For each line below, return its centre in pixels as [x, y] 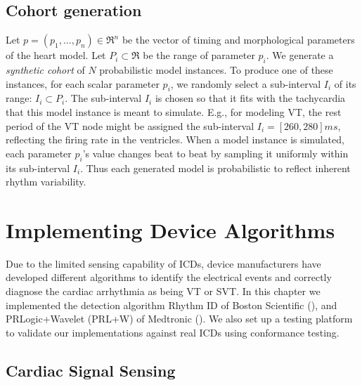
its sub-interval [38, 168]
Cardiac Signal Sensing [91, 370]
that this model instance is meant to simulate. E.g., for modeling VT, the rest [174, 111]
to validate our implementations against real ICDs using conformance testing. [173, 332]
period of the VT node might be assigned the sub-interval [130, 125]
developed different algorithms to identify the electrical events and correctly [169, 277]
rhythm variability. [46, 182]
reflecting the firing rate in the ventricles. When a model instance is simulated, [175, 139]
